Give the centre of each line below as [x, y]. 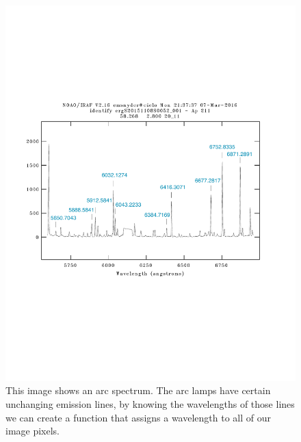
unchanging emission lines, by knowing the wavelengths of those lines [150, 404]
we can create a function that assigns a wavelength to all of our [138, 417]
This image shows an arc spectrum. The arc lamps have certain [138, 390]
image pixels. [33, 431]
